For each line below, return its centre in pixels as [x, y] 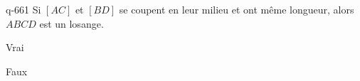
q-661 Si [23, 9]
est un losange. [72, 23]
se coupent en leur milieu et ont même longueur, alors [237, 9]
